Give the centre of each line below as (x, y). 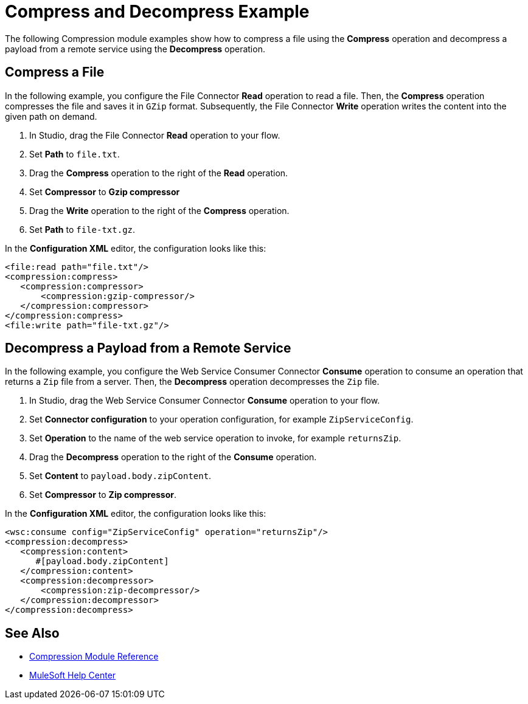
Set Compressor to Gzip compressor (105, 192)
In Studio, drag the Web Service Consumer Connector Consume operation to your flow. (205, 401)
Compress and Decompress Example (157, 12)
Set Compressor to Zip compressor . (103, 495)
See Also (32, 633)
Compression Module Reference (94, 657)
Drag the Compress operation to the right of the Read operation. (159, 173)
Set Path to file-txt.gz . (82, 229)
